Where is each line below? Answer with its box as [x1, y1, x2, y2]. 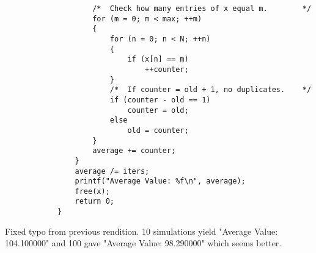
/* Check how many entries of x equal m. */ [92, 4, 312, 13]
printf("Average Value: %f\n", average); [75, 177, 246, 186]
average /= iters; [75, 166, 150, 176]
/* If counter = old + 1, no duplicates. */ [109, 85, 312, 94]
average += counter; [92, 146, 176, 155]
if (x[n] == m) [127, 55, 189, 64]
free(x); [75, 187, 110, 196]
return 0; [75, 197, 114, 206]
